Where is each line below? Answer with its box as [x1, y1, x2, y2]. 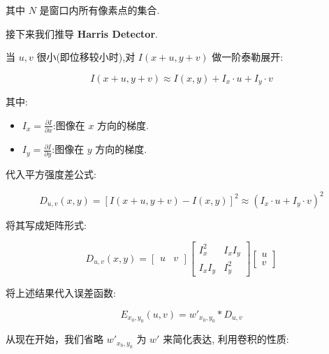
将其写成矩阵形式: [6, 217, 87, 232]
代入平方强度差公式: [6, 167, 96, 182]
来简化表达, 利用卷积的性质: [163, 332, 289, 346]
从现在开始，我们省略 [6, 332, 103, 346]
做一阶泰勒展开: [212, 50, 284, 64]
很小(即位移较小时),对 [36, 50, 136, 64]
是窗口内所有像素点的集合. [39, 3, 160, 17]
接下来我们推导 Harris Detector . [6, 26, 158, 40]
